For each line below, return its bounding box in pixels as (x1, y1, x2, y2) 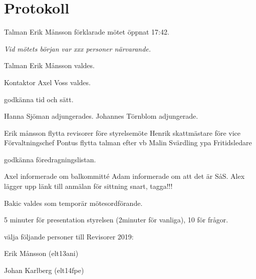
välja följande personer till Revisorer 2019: (4, 231, 134, 241)
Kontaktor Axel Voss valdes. (4, 77, 91, 87)
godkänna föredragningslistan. (4, 154, 96, 164)
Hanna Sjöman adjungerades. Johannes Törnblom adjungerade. (4, 111, 198, 121)
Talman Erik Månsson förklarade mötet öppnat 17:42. (4, 27, 169, 37)
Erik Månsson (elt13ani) (4, 248, 79, 258)
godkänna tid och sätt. (4, 94, 74, 104)
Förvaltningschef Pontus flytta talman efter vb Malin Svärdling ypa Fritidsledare (4, 137, 252, 148)
